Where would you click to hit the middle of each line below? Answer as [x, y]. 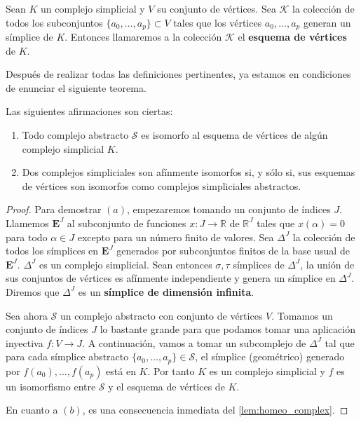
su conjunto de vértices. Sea [217, 8]
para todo [27, 237]
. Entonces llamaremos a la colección [143, 37]
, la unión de [327, 264]
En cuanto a [32, 410]
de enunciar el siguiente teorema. [76, 87]
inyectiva [25, 342]
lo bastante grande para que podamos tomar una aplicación [227, 329]
